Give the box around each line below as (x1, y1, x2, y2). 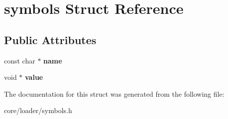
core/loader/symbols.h (4, 105, 72, 116)
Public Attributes (4, 32, 97, 47)
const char (4, 55, 35, 65)
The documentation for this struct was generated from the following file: (4, 88, 225, 99)
